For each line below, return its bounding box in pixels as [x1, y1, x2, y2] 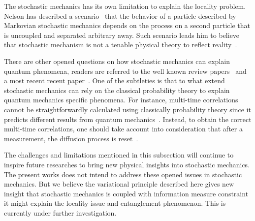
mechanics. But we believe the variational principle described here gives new [4, 179, 234, 189]
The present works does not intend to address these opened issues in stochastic [4, 169, 242, 179]
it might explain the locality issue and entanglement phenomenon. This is [4, 198, 226, 208]
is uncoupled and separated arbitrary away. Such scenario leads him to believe [4, 30, 240, 40]
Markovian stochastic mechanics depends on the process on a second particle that [4, 20, 250, 31]
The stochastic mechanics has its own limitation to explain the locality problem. [4, 1, 246, 11]
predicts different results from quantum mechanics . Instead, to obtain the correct [4, 114, 252, 124]
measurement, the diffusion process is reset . [4, 133, 138, 143]
